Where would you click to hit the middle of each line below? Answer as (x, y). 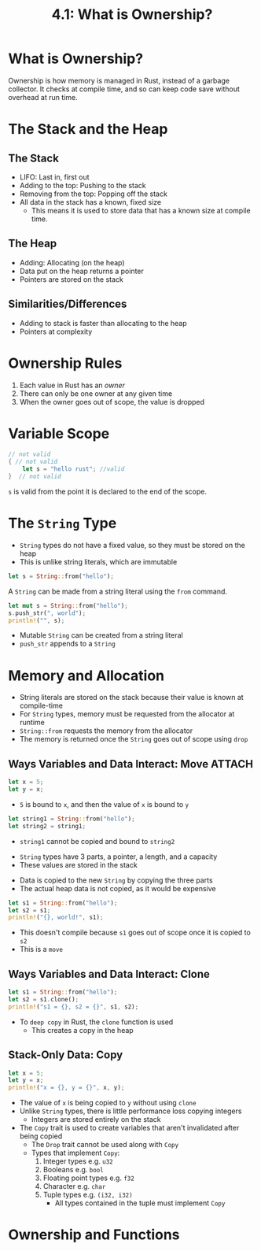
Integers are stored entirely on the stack (96, 1120)
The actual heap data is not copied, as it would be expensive (118, 888)
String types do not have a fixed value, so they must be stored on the (132, 545)
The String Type (62, 523)
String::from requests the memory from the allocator (106, 731)
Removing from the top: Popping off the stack (93, 194)
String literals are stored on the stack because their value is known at (131, 698)
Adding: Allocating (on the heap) (72, 262)
